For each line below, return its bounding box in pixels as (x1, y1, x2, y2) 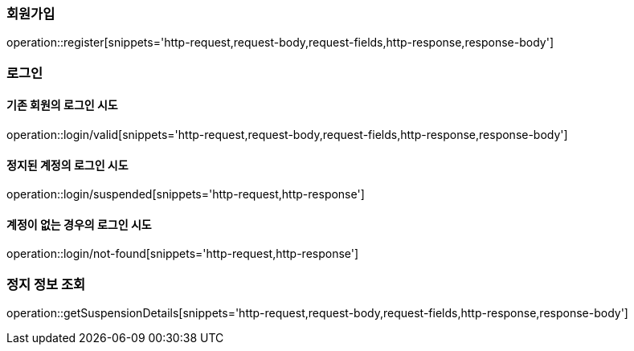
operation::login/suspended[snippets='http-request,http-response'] (6, 187, 365, 202)
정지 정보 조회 (6, 275, 86, 292)
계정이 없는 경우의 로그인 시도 (6, 217, 152, 231)
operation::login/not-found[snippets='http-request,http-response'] (6, 247, 359, 261)
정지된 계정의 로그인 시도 (6, 157, 129, 172)
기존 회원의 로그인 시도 (6, 98, 118, 112)
